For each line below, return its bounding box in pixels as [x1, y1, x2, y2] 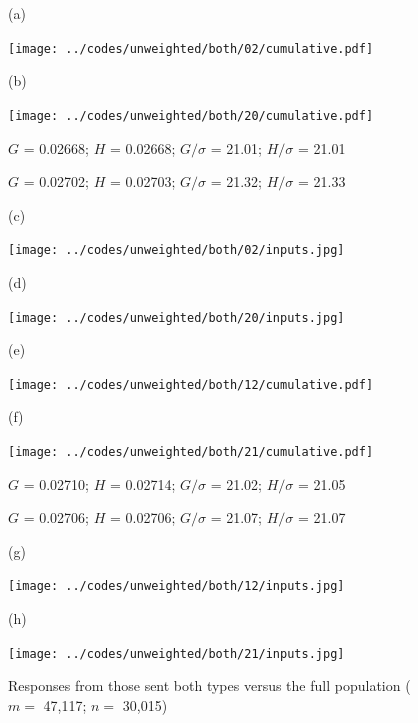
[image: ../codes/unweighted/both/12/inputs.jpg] [8, 579, 345, 594]
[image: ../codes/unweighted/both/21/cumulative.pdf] [8, 445, 374, 460]
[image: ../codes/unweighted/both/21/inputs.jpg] [8, 646, 345, 661]
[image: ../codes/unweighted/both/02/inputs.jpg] [8, 243, 345, 258]
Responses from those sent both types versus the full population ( [8, 675, 411, 696]
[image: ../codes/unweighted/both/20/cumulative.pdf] [8, 108, 374, 123]
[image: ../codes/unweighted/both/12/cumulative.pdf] [8, 377, 374, 392]
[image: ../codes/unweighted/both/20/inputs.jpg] [8, 310, 345, 325]
